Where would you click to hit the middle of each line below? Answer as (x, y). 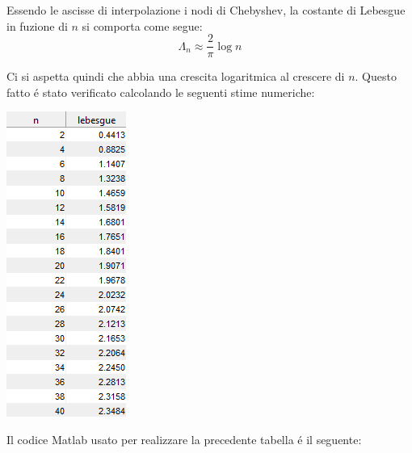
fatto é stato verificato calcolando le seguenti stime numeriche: (161, 92)
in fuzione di (37, 25)
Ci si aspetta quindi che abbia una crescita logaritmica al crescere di (176, 76)
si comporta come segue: (142, 25)
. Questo (376, 76)
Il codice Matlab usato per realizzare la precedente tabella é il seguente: (184, 440)
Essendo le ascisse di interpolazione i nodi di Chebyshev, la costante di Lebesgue (206, 10)
